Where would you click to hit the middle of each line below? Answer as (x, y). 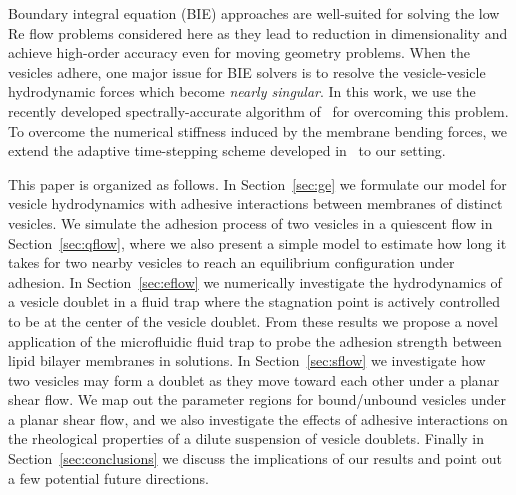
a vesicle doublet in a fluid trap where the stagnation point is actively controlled (254, 301)
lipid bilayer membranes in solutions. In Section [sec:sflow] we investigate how (247, 360)
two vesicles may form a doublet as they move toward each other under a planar (254, 379)
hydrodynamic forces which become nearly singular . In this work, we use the (242, 91)
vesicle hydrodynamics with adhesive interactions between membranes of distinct (255, 203)
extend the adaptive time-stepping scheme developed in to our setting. (227, 150)
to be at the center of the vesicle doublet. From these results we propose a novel (253, 320)
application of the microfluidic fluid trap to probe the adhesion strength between (255, 340)
